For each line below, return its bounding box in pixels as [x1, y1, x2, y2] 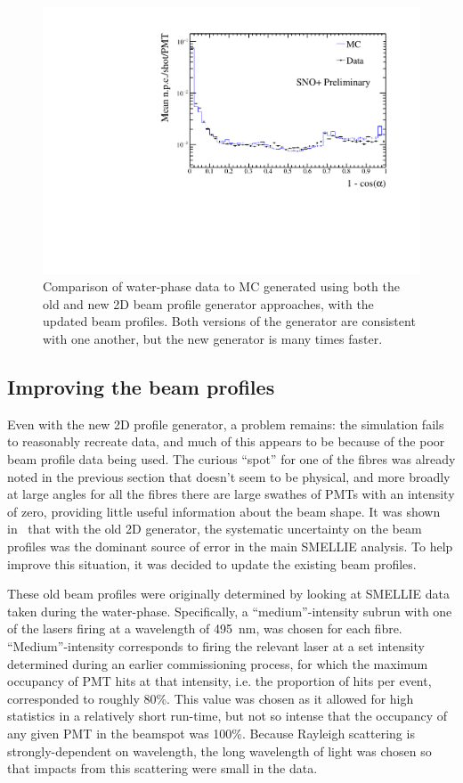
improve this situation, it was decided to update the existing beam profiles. [7, 554, 417, 573]
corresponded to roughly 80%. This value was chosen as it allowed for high [7, 689, 414, 707]
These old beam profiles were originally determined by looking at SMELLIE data [7, 584, 450, 603]
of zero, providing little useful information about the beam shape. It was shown [7, 502, 441, 520]
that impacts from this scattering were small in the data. [7, 759, 318, 778]
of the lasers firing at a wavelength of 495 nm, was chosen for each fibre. [7, 619, 402, 638]
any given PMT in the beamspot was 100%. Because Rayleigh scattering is [7, 723, 415, 742]
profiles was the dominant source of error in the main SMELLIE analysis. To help [7, 536, 453, 555]
